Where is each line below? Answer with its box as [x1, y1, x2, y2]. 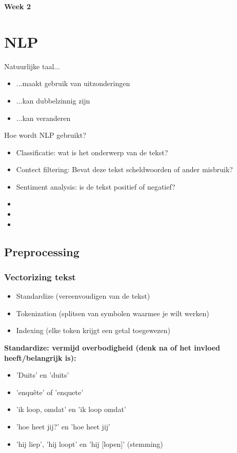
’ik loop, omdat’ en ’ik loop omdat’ [16, 404, 126, 415]
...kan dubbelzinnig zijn [16, 95, 90, 106]
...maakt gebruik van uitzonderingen [16, 78, 130, 89]
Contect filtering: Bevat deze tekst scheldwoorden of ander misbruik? [16, 164, 233, 175]
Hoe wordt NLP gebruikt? [4, 130, 86, 140]
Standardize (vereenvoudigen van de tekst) [16, 291, 150, 301]
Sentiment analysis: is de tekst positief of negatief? [16, 181, 175, 192]
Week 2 [4, 1, 31, 11]
